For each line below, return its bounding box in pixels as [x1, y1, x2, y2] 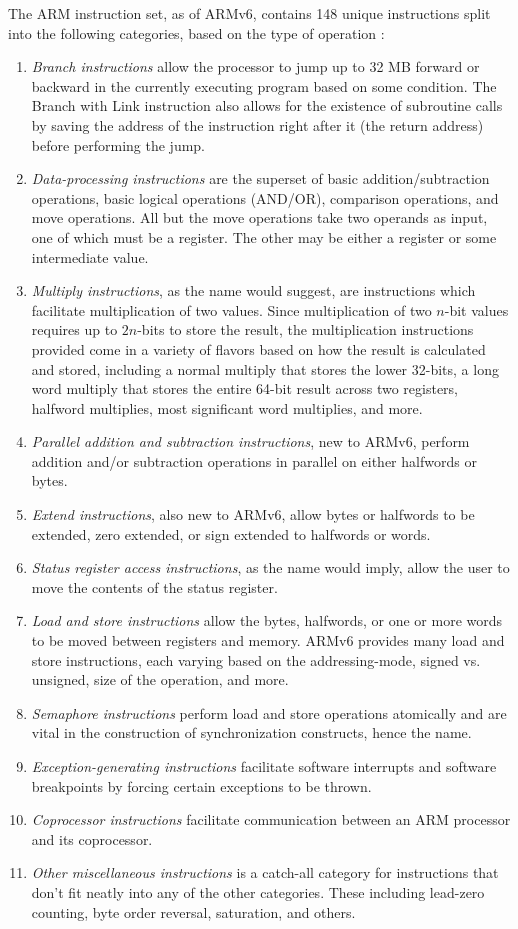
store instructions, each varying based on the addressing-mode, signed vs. [31, 649, 481, 670]
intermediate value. [31, 246, 149, 267]
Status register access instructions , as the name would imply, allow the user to [31, 557, 510, 578]
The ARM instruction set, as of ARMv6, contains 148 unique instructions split [8, 3, 491, 23]
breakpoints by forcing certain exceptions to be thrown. [31, 775, 372, 796]
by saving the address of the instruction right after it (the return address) [31, 114, 484, 135]
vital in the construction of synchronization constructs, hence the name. [31, 722, 472, 743]
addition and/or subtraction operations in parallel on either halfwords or [31, 450, 477, 471]
